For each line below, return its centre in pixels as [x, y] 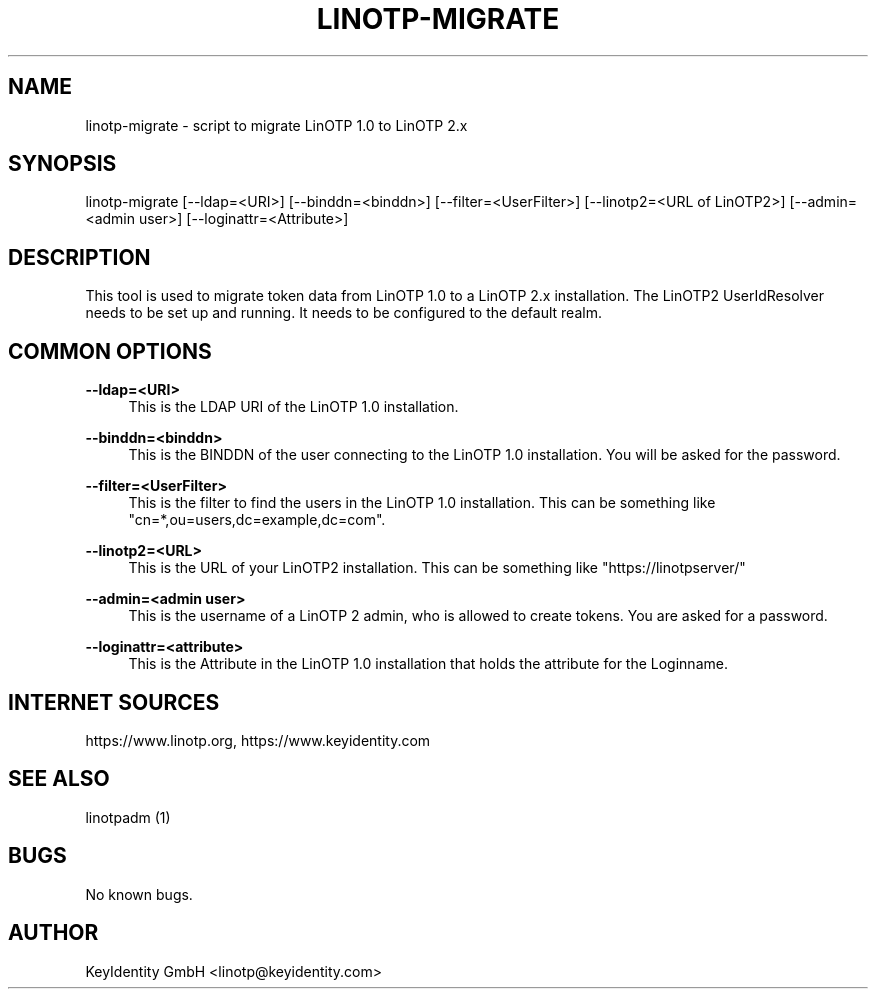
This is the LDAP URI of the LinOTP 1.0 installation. [293, 407]
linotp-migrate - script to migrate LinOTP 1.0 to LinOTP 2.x [276, 125]
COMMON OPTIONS [110, 351]
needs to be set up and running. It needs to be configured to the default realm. [343, 313]
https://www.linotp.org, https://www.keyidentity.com [258, 740]
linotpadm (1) [128, 817]
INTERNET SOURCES [114, 702]
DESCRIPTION [79, 257]
